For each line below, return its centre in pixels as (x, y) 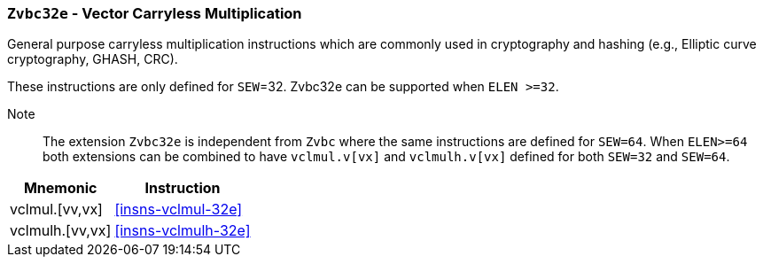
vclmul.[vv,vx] (56, 210)
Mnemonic (60, 188)
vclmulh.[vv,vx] (61, 231)
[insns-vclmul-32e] (179, 210)
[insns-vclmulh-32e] (183, 231)
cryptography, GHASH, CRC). (93, 59)
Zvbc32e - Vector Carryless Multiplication (155, 13)
